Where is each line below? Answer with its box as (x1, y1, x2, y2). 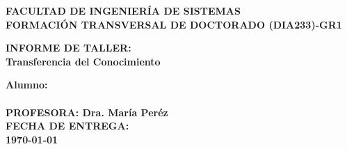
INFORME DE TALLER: (6, 40, 131, 55)
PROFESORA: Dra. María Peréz (6, 104, 168, 119)
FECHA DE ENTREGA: (6, 118, 129, 133)
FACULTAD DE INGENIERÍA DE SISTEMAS (6, 3, 241, 17)
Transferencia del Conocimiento (6, 54, 161, 68)
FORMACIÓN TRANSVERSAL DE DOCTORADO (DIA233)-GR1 (6, 17, 342, 31)
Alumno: (6, 77, 48, 92)
